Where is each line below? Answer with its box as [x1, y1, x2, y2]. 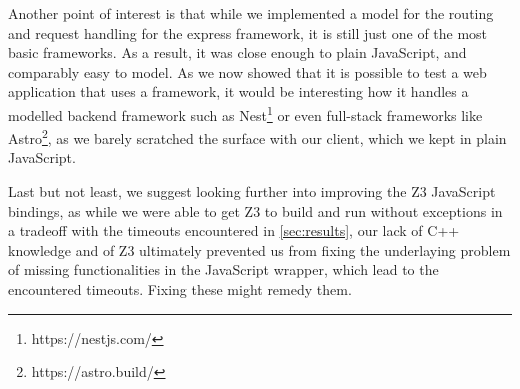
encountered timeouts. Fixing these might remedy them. [8, 279, 352, 300]
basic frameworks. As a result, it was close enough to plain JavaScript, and [8, 42, 467, 63]
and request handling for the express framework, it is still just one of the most [8, 22, 488, 43]
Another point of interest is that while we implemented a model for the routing [8, 3, 494, 23]
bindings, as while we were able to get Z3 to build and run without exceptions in [8, 200, 503, 221]
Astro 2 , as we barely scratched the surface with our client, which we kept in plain [8, 125, 507, 148]
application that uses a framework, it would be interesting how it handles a [8, 81, 469, 102]
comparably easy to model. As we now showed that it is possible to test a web [8, 61, 487, 82]
